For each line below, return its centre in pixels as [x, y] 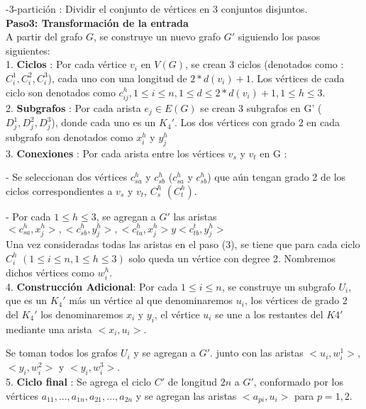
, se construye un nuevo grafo [157, 37]
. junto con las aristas [257, 353]
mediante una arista [49, 329]
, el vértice [177, 314]
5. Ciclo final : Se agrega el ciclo [79, 382]
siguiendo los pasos [279, 37]
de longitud [193, 382]
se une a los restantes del [269, 314]
